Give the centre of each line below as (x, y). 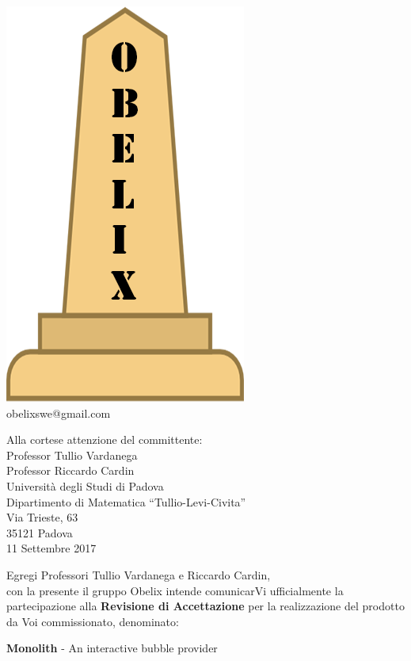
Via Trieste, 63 (42, 517)
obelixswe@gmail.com (59, 413)
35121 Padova (40, 532)
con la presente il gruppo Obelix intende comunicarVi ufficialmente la (175, 590)
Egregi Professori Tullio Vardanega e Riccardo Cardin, (139, 574)
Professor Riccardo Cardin (70, 470)
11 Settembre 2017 (51, 548)
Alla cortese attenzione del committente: (105, 439)
